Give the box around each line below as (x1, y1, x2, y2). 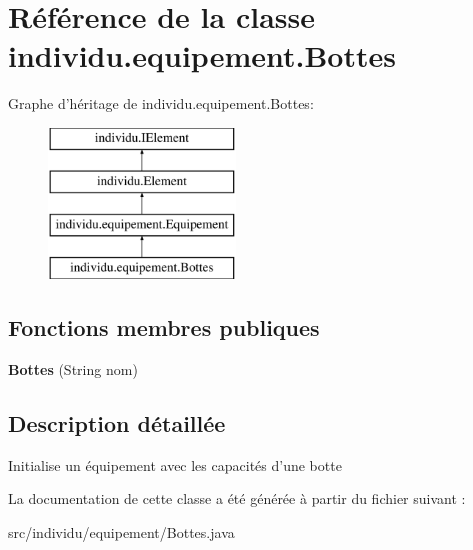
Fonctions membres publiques (8, 312, 320, 343)
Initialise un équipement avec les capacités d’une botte (8, 454, 342, 475)
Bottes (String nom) (8, 358, 138, 379)
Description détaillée (8, 407, 226, 438)
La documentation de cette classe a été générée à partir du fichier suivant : (8, 488, 466, 509)
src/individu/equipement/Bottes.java (8, 521, 235, 542)
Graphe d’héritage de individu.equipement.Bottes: (8, 93, 314, 114)
